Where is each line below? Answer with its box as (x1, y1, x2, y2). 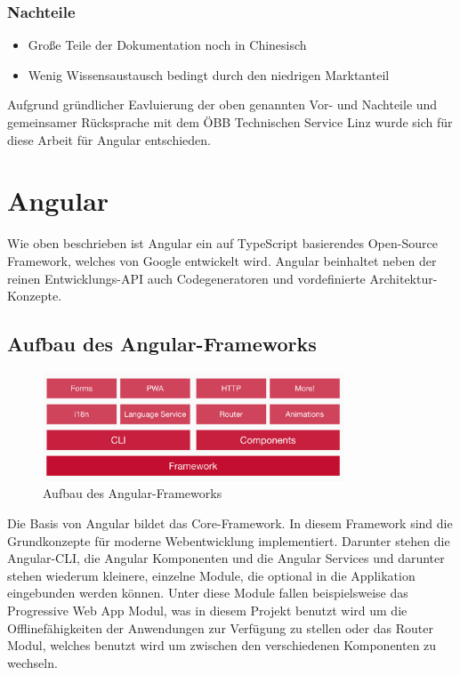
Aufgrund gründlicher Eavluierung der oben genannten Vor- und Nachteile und (7, 95, 438, 114)
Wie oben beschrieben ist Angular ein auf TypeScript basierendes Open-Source (7, 234, 438, 253)
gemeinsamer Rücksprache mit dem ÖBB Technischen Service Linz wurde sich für (7, 113, 453, 131)
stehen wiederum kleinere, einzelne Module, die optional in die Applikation (7, 566, 416, 584)
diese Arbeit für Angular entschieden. (7, 130, 211, 149)
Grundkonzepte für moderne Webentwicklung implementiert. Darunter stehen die (7, 531, 450, 550)
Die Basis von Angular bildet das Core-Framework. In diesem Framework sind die (7, 513, 453, 532)
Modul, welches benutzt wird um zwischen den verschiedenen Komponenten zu (7, 636, 437, 655)
